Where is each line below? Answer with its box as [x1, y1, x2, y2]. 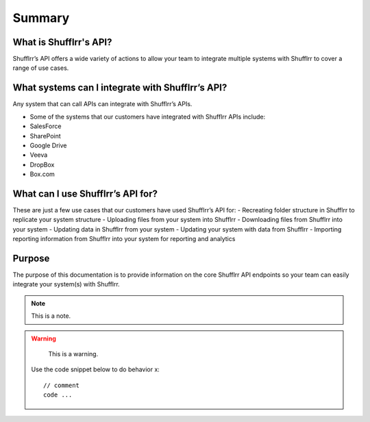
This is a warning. [48, 350, 99, 358]
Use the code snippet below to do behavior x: [31, 365, 160, 373]
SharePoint [29, 132, 61, 140]
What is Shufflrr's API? [12, 36, 112, 48]
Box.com [29, 170, 55, 178]
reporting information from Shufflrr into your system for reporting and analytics [12, 235, 236, 243]
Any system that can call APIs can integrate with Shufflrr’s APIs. [12, 100, 193, 108]
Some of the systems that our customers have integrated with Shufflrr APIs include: [29, 112, 266, 121]
